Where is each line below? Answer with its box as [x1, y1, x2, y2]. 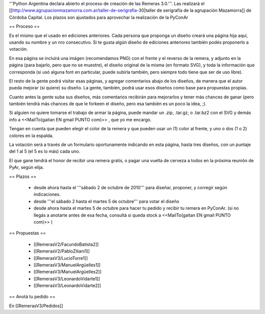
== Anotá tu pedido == [9, 294, 56, 300]
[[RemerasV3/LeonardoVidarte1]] [33, 276, 100, 282]
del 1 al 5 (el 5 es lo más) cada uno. [9, 148, 80, 154]
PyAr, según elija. [9, 165, 44, 171]
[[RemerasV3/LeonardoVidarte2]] [33, 283, 102, 288]
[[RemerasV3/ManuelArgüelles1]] [33, 262, 101, 268]
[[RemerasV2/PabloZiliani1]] [33, 248, 90, 254]
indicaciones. [33, 192, 61, 198]
